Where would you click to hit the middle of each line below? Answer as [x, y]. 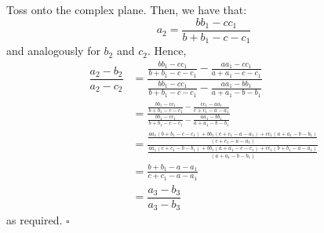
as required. [35, 220]
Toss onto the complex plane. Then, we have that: [127, 9]
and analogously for [53, 51]
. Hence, [167, 51]
